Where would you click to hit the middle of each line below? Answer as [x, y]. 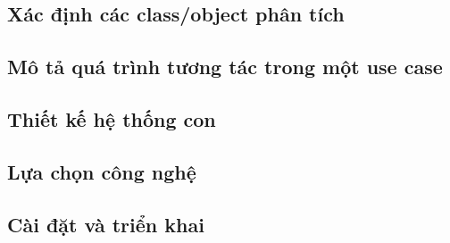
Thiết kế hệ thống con [112, 118]
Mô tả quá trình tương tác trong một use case [225, 67]
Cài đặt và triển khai [106, 224]
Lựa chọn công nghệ [102, 171]
